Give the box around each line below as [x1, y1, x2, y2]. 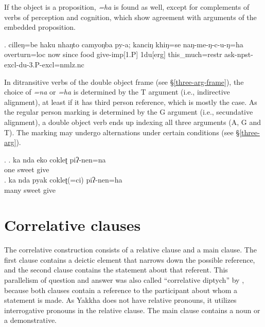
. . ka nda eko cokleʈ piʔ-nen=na [4, 154, 106, 165]
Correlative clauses [4, 214, 141, 235]
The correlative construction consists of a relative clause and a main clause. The [4, 244, 257, 255]
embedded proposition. [4, 22, 76, 32]
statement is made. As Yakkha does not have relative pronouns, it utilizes [4, 295, 237, 305]
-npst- [235, 49, 253, 60]
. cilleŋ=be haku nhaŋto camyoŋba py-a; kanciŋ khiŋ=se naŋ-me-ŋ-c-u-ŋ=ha [4, 39, 243, 49]
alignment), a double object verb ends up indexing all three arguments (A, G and [4, 116, 261, 127]
